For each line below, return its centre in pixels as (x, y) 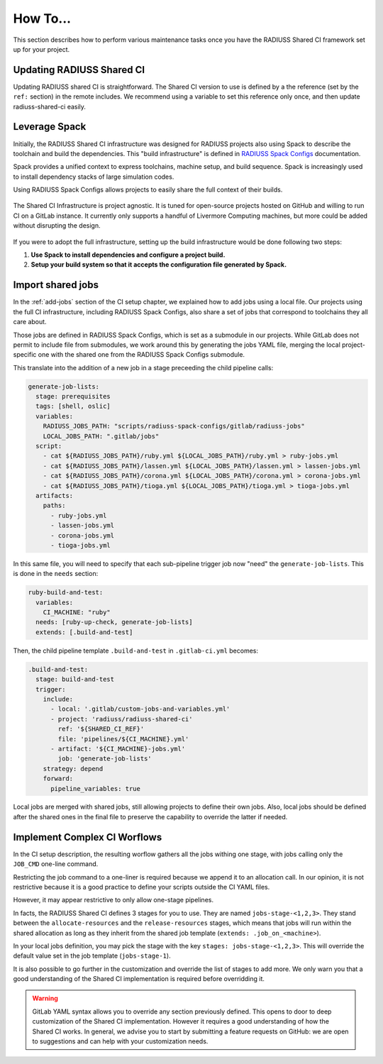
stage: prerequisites (73, 397)
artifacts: (55, 495)
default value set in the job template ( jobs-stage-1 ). (92, 956)
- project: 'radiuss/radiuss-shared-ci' (122, 719)
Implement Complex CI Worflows (88, 837)
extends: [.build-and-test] (84, 632)
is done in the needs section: (56, 574)
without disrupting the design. (57, 226)
